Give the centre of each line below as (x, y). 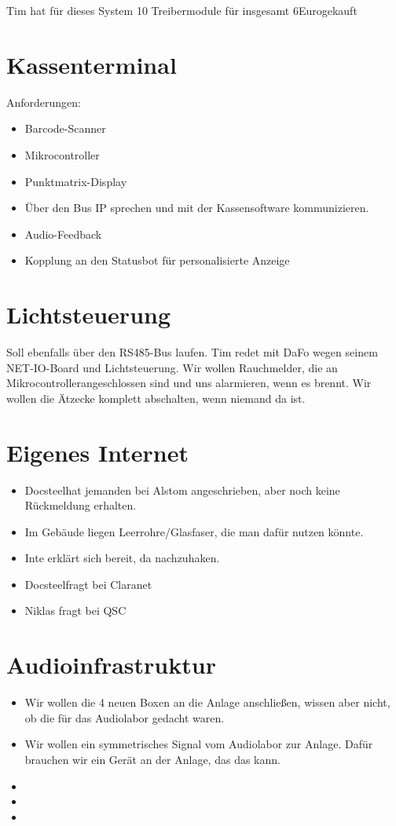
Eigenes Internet (97, 452)
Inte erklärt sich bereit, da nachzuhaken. (122, 558)
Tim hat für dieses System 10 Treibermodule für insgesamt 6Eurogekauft (182, 10)
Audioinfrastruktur (111, 665)
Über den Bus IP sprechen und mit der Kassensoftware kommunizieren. (197, 208)
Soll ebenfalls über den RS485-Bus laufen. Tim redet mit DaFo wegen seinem (192, 352)
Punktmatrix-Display (76, 181)
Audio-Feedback (63, 234)
